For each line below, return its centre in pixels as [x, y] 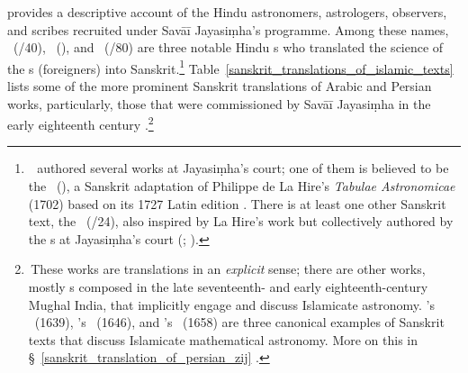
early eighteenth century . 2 [81, 123]
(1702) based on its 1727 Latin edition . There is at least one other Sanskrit [237, 203]
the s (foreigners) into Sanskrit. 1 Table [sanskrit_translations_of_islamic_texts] [230, 67]
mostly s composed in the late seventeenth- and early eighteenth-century [228, 287]
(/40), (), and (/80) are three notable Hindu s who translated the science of [228, 47]
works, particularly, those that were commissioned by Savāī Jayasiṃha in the [219, 103]
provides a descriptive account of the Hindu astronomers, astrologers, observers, [227, 12]
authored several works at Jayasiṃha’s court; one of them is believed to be [243, 168]
